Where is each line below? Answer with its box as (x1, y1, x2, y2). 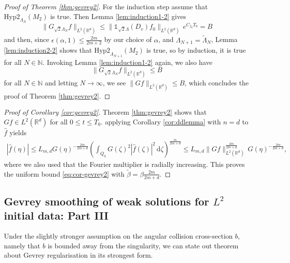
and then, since (4, 34, 49, 44)
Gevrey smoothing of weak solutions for (4, 194, 209, 209)
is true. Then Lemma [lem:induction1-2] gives (50, 11, 186, 21)
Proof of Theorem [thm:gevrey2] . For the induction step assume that (4, 1, 208, 11)
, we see (103, 77, 126, 87)
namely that (4, 240, 41, 250)
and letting (45, 77, 78, 87)
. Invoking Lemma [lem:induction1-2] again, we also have (42, 57, 212, 67)
